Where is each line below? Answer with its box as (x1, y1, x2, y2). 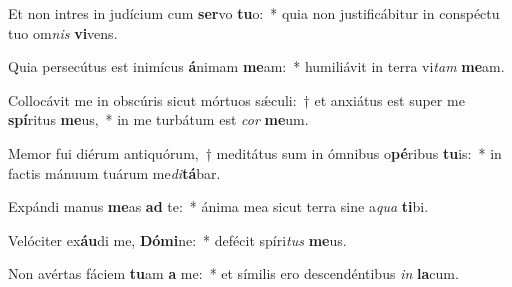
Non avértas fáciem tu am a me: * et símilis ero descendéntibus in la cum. (8, 263, 459, 284)
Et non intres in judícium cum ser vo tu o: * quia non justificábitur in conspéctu (8, 3, 500, 23)
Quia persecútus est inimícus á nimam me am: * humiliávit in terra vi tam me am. (8, 56, 505, 77)
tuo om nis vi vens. (8, 22, 118, 43)
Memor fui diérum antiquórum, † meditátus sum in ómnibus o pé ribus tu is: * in (8, 142, 502, 163)
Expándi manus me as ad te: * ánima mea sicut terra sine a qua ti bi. (8, 196, 429, 217)
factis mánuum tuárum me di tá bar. (8, 162, 221, 183)
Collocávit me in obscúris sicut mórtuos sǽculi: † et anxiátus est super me (8, 89, 465, 110)
